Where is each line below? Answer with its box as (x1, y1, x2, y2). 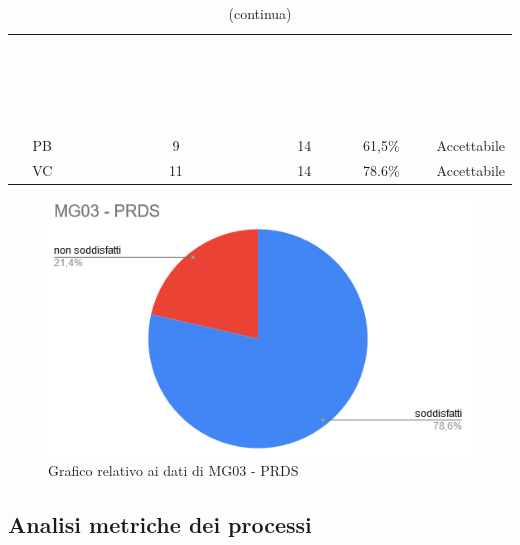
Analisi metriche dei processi (8, 508, 312, 539)
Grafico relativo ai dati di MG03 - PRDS (48, 459, 299, 480)
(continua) (228, 3, 292, 23)
